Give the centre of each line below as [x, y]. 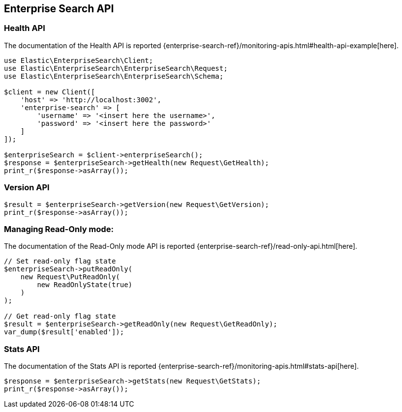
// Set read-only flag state [60, 261]
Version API [27, 188]
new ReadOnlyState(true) [85, 285]
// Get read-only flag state [60, 316]
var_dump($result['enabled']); [64, 332]
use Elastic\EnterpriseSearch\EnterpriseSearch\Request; [116, 68]
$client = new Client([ [50, 92]
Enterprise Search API [59, 9]
